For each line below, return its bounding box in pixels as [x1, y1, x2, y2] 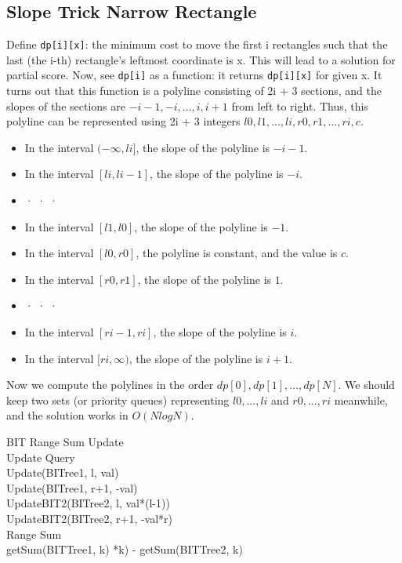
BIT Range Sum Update [6, 434, 124, 450]
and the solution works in [6, 407, 129, 423]
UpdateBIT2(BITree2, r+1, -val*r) [6, 510, 173, 526]
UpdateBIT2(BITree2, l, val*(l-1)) [6, 495, 170, 511]
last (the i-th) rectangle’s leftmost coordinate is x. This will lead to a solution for [6, 51, 396, 67]
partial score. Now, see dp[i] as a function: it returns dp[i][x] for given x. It [6, 67, 382, 83]
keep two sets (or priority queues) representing [6, 391, 230, 408]
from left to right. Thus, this [231, 97, 368, 114]
